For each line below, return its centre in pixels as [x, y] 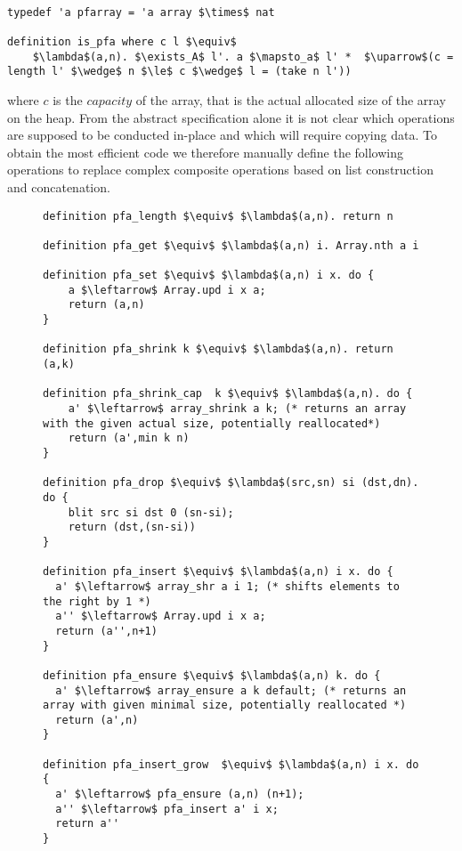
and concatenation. [59, 186]
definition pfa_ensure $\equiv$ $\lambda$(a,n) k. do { [212, 675]
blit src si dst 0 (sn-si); [151, 512]
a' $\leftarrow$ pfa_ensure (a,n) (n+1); [180, 794]
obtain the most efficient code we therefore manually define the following [206, 152]
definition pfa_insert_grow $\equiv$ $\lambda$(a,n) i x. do [231, 764]
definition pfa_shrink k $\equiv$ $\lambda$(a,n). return [218, 349]
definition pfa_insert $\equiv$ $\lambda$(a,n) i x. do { [218, 572]
